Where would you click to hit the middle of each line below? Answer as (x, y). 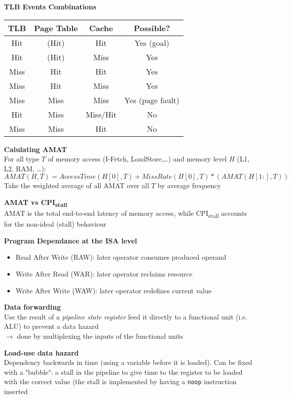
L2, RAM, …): (25, 168)
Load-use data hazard (41, 352)
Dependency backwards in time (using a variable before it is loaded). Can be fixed (128, 362)
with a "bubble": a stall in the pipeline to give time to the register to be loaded (123, 372)
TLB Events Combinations (50, 6)
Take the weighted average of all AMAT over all (77, 185)
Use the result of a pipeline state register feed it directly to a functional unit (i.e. (126, 316)
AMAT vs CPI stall (36, 202)
